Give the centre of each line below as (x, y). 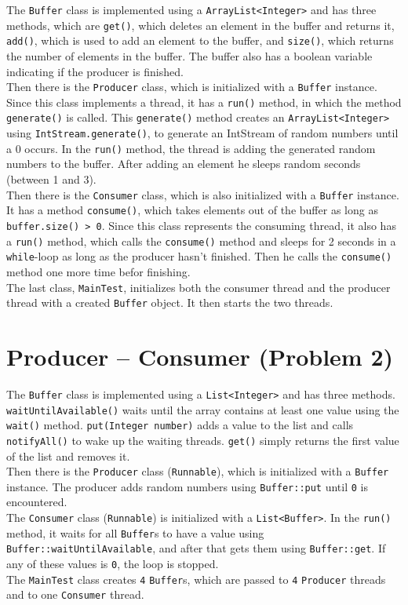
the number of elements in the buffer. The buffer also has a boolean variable (189, 55)
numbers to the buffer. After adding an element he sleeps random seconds (184, 164)
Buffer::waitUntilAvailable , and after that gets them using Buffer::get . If (196, 548)
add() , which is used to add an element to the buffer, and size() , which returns (200, 40)
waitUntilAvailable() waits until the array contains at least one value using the (203, 409)
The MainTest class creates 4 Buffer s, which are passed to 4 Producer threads (196, 579)
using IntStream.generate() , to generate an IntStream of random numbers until (202, 133)
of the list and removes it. (68, 456)
